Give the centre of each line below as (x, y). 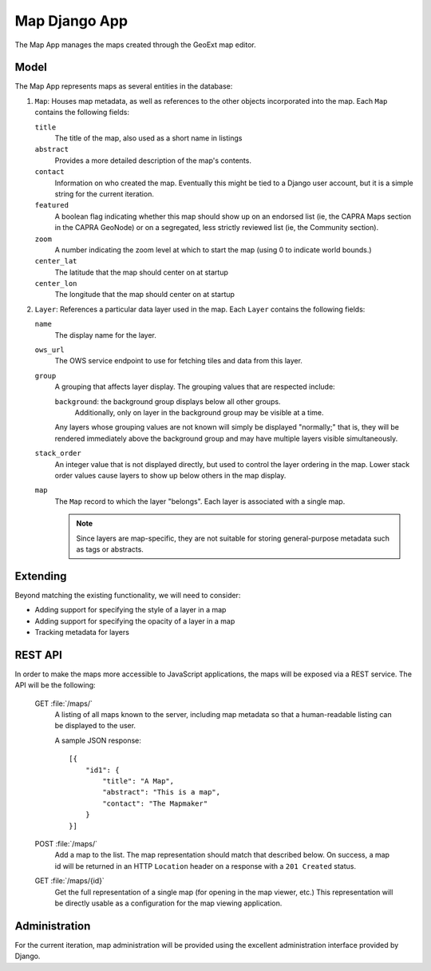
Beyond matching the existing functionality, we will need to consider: (128, 595)
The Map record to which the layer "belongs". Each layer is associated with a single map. (200, 501)
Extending (41, 576)
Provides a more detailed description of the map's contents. (153, 161)
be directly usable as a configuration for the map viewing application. (168, 903)
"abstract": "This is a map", (162, 792)
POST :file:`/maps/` (66, 843)
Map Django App (71, 21)
